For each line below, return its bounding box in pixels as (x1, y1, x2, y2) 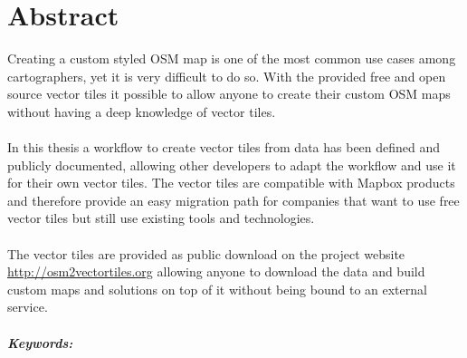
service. (7, 297, 48, 316)
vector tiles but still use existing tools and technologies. (7, 208, 315, 227)
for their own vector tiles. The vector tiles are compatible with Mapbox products (7, 173, 455, 192)
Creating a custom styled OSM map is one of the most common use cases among (7, 49, 456, 68)
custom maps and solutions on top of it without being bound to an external (7, 279, 427, 298)
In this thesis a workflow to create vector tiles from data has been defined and (7, 138, 441, 157)
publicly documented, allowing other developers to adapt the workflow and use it (7, 155, 456, 174)
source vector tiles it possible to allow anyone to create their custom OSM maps (7, 84, 451, 103)
